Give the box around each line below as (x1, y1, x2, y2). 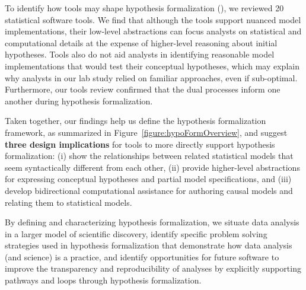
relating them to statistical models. (5, 196, 132, 208)
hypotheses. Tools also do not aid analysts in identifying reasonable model (5, 48, 275, 60)
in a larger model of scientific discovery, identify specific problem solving (5, 227, 267, 240)
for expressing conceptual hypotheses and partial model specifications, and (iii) (5, 173, 292, 185)
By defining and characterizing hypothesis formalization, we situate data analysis (5, 216, 299, 228)
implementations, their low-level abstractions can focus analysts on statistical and (5, 25, 302, 37)
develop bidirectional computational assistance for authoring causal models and (5, 184, 293, 196)
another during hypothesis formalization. (5, 94, 153, 107)
